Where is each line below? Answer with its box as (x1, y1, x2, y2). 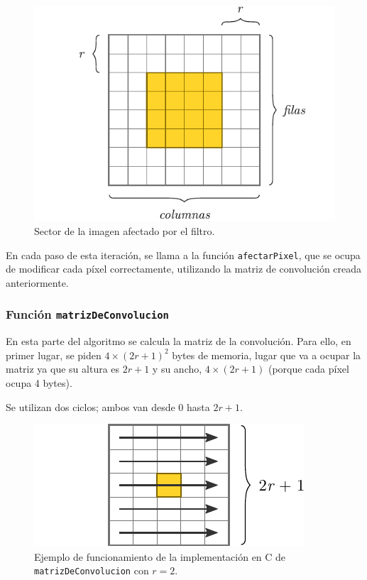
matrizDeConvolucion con (34, 563, 149, 578)
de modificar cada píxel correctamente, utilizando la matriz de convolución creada (6, 261, 362, 276)
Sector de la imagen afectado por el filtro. (34, 224, 215, 238)
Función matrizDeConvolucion (6, 305, 169, 323)
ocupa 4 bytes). (6, 376, 72, 390)
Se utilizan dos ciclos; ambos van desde (6, 399, 175, 414)
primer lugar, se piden (6, 347, 102, 362)
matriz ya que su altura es (6, 361, 120, 376)
